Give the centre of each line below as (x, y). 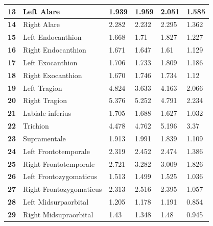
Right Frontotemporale (59, 164)
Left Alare (42, 11)
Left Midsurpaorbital (56, 202)
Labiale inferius (47, 113)
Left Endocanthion (52, 37)
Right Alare (41, 24)
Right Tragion (45, 100)
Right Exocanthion (53, 75)
